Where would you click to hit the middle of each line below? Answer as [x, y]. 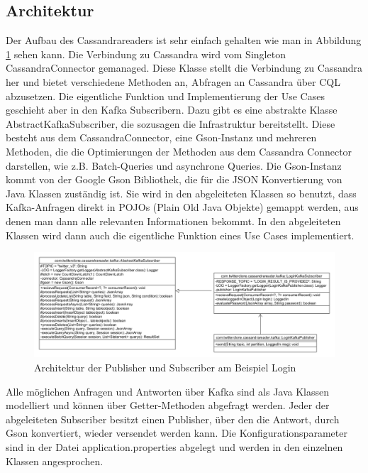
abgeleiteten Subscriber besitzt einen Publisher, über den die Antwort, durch [173, 419]
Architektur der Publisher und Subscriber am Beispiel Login [165, 367]
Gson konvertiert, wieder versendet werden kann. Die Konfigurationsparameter [177, 433]
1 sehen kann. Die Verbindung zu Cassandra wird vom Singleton [146, 54]
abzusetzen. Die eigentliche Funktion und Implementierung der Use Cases [165, 96]
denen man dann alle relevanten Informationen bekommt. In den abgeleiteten [173, 221]
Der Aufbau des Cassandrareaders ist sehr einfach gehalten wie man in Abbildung [184, 40]
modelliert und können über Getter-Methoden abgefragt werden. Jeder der [168, 405]
